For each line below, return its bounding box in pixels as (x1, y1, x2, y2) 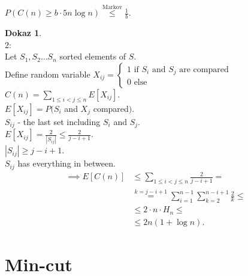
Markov (102, 4, 122, 10)
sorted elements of (59, 50, 126, 63)
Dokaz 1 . (5, 26, 42, 39)
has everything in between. (17, 157, 116, 170)
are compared (179, 65, 229, 74)
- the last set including (17, 115, 101, 127)
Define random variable (5, 67, 90, 80)
